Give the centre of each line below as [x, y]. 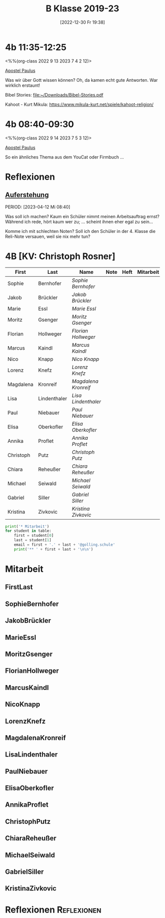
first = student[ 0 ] [34, 536]
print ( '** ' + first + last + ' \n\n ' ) [54, 549]
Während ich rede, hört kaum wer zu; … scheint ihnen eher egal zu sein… [79, 222]
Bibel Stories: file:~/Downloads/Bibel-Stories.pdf [54, 95]
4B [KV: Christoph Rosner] [60, 256]
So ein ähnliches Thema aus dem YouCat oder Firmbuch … [65, 157]
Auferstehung [27, 195]
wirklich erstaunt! [23, 85]
